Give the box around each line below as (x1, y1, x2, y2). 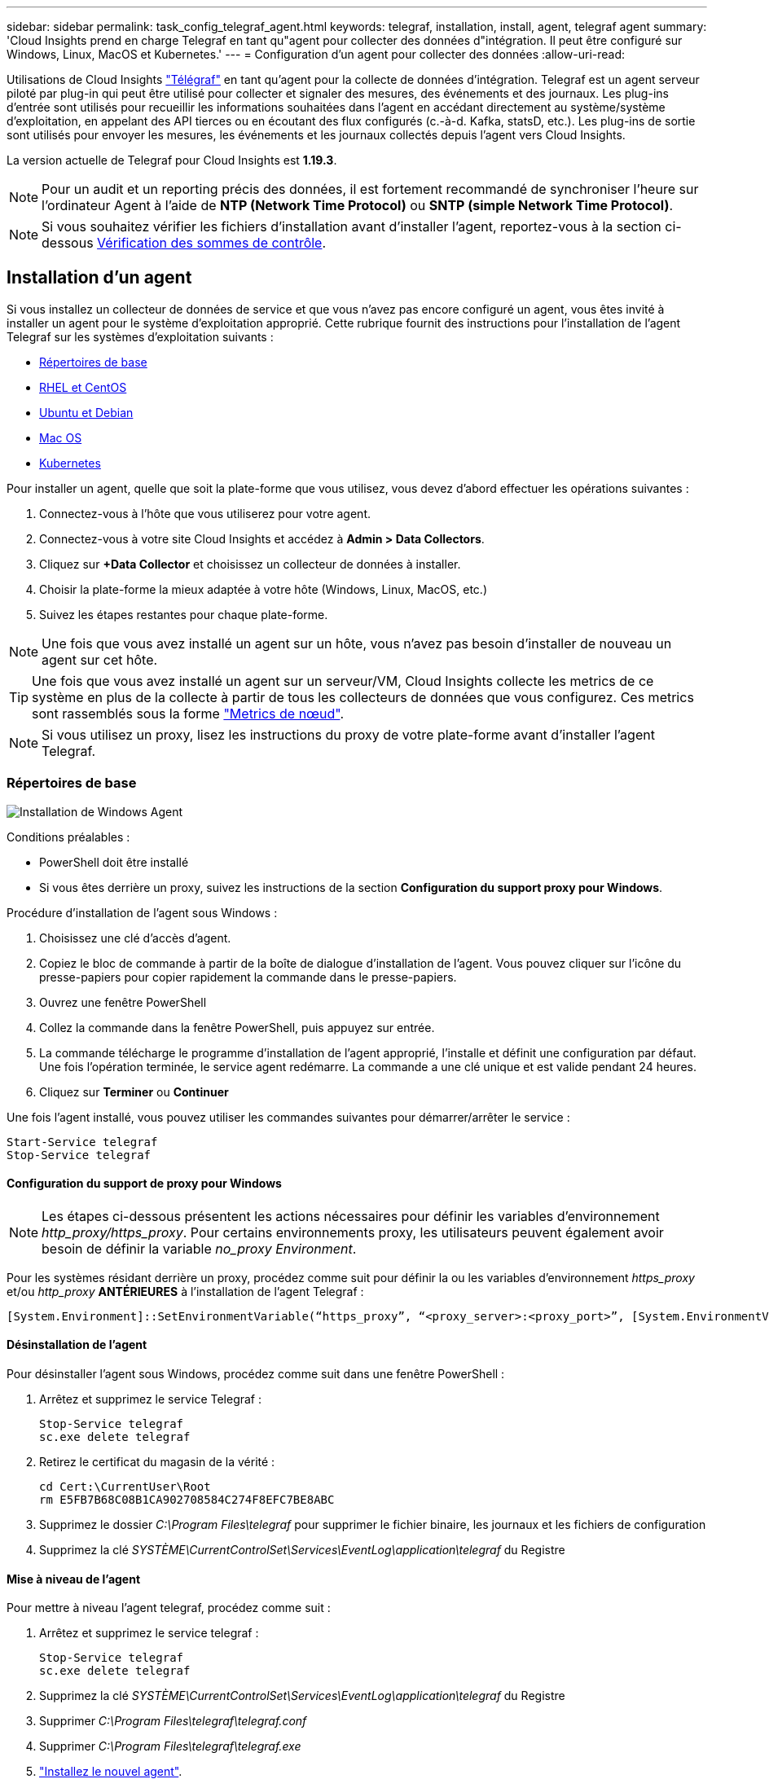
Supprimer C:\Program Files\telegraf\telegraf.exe (39, 1739, 301, 1754)
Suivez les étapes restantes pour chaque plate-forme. (39, 607, 328, 622)
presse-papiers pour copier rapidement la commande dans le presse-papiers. (39, 969, 457, 984)
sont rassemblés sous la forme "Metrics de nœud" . (32, 705, 345, 722)
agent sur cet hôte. (42, 651, 158, 668)
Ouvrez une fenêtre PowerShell (39, 995, 207, 1009)
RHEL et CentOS (39, 380, 127, 394)
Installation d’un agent (7, 267, 192, 288)
